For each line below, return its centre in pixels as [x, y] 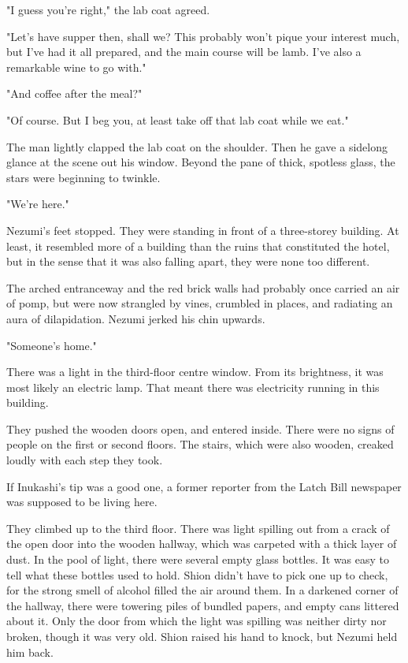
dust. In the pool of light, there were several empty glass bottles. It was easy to [198, 559]
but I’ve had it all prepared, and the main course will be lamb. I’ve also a [184, 52]
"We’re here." [38, 204]
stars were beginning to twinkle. [83, 177]
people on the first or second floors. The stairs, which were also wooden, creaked [200, 444]
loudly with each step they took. [85, 460]
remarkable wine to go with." [76, 67]
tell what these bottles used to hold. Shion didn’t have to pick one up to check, [197, 574]
